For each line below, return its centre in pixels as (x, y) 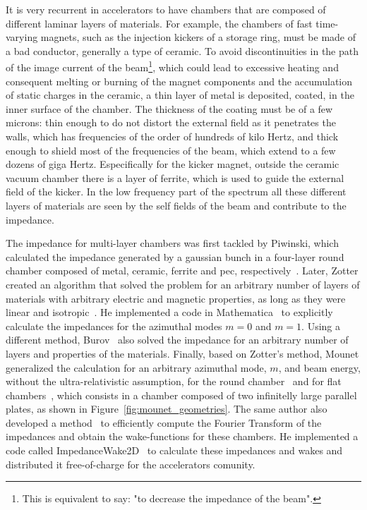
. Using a (321, 326)
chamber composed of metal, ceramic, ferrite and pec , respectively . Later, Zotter (182, 271)
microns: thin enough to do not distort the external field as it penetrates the (171, 122)
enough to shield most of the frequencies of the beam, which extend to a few (171, 150)
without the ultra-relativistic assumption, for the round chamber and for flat (174, 381)
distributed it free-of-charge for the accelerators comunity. (131, 464)
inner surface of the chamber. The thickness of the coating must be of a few (169, 108)
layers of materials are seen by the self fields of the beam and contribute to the (176, 205)
